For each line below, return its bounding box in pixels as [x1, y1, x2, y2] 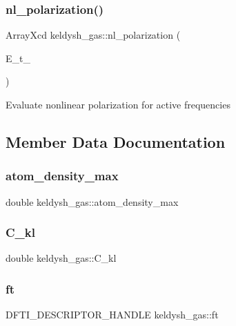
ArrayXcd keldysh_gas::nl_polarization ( [6, 28, 181, 42]
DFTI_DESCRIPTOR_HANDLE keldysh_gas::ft [6, 307, 219, 322]
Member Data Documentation [6, 131, 226, 152]
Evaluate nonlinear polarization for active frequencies [6, 97, 230, 111]
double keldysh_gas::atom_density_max [6, 194, 179, 209]
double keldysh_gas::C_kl [6, 251, 117, 265]
